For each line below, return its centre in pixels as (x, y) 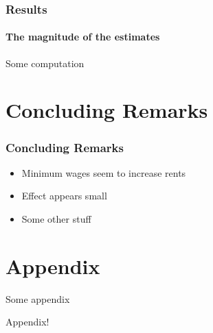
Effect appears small (64, 196)
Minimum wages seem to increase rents (104, 172)
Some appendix (38, 298)
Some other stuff (56, 219)
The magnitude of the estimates (83, 37)
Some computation (45, 63)
